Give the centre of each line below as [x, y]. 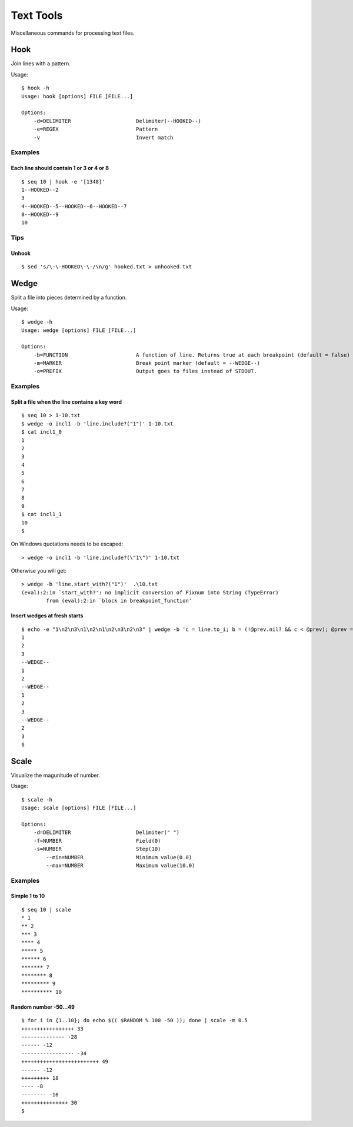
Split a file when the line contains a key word [66, 402]
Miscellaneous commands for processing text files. [73, 33]
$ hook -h [35, 88]
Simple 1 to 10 [28, 896]
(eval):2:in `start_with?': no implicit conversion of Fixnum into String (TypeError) [150, 592]
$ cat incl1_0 [41, 432]
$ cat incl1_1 [41, 514]
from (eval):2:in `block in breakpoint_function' [119, 601]
